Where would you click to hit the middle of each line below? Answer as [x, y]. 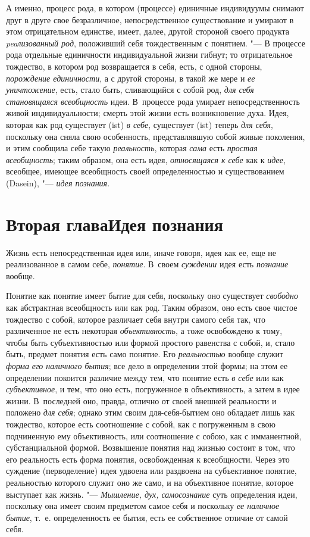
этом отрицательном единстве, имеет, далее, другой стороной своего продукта [148, 31]
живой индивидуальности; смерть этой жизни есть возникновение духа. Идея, [148, 113]
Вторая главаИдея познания [115, 224]
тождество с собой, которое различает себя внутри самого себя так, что [136, 319]
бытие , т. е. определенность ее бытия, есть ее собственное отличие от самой [147, 517]
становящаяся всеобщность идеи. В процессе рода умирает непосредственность [153, 101]
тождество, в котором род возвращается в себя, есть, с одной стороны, [134, 66]
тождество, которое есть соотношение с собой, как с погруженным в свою [141, 424]
